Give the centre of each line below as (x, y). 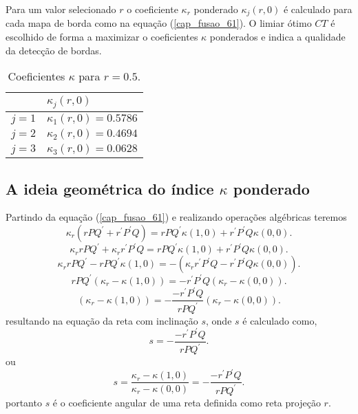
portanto (24, 402)
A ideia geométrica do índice (110, 188)
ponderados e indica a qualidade (277, 37)
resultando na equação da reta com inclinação (102, 320)
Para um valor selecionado (61, 9)
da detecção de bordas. (54, 50)
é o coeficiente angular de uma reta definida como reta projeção (187, 402)
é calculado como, (280, 320)
